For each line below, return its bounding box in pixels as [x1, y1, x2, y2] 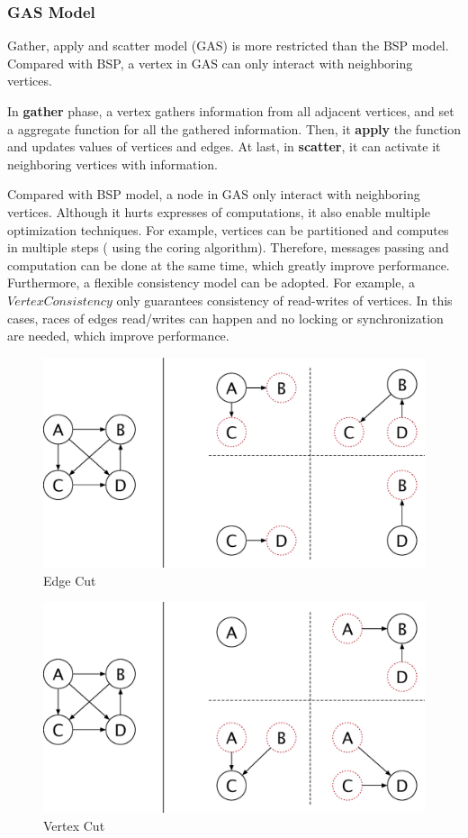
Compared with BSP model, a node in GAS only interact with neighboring [7, 185, 420, 204]
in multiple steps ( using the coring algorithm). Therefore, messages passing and [7, 238, 449, 257]
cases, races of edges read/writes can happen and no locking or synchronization [7, 308, 444, 327]
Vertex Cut [43, 815, 105, 834]
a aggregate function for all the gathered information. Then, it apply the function [7, 119, 462, 138]
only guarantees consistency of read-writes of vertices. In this [116, 290, 453, 309]
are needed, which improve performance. [7, 326, 229, 345]
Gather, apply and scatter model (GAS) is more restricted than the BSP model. [7, 36, 449, 55]
